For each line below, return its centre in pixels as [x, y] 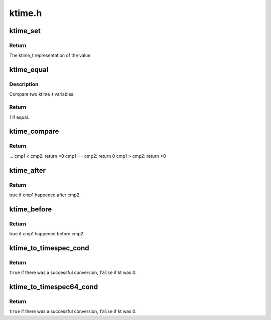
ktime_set [25, 31]
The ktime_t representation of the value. [51, 56]
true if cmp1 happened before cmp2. [47, 234]
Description [24, 84]
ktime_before [31, 209]
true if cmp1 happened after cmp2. [45, 195]
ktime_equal [29, 70]
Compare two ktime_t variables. [42, 94]
